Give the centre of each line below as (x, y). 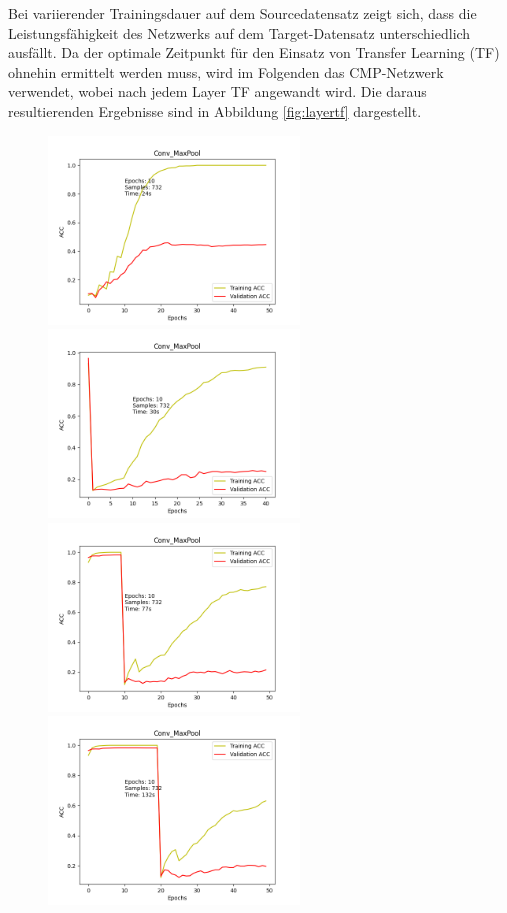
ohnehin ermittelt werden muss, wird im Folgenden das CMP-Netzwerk (226, 71)
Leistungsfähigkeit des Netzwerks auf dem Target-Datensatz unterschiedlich (239, 32)
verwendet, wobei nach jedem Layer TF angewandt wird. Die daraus (217, 91)
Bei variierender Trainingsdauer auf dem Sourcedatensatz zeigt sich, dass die (242, 13)
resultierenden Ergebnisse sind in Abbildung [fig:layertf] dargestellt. (215, 110)
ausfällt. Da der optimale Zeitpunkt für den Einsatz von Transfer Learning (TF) (254, 52)
